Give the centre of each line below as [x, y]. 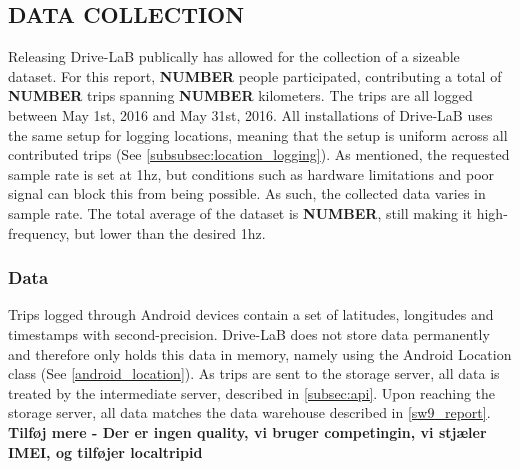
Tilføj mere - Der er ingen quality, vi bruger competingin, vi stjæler [247, 431]
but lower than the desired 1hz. [170, 232]
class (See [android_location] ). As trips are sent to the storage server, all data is [254, 373]
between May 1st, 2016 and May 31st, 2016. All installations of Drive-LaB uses [250, 114]
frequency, [39, 232]
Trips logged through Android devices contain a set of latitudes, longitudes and [251, 314]
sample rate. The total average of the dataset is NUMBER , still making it [240, 212]
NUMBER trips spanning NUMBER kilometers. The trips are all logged [240, 95]
